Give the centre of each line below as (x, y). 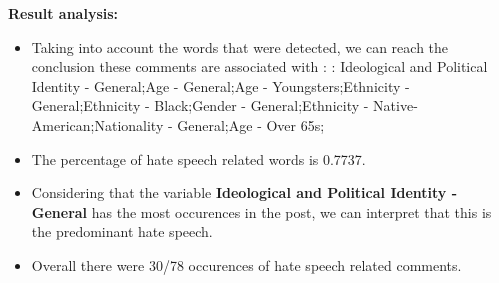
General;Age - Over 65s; (251, 124)
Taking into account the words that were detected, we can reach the (240, 46)
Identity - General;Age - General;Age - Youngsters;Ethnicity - (220, 85)
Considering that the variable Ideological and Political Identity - (244, 192)
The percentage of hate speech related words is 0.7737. (198, 158)
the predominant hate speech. (122, 231)
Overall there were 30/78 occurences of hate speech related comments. (246, 264)
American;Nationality (97, 124)
